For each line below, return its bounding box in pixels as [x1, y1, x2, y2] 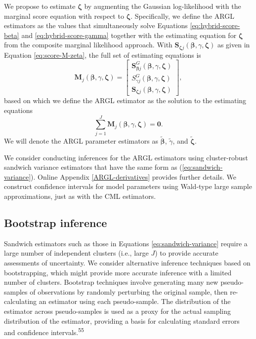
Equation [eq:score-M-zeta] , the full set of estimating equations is [4, 49, 201, 60]
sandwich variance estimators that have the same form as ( [4, 162, 182, 172]
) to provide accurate [155, 248, 218, 258]
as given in [217, 39, 250, 50]
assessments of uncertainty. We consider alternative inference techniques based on [4, 257, 251, 267]
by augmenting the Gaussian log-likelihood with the [84, 1, 241, 11]
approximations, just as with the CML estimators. [4, 190, 156, 201]
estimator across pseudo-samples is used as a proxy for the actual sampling [4, 305, 231, 316]
